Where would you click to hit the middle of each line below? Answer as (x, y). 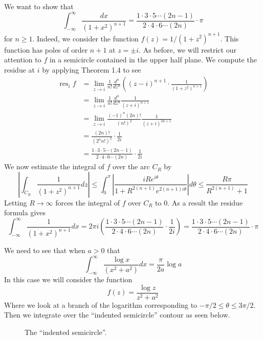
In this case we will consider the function (68, 279)
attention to (23, 60)
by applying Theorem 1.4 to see (92, 69)
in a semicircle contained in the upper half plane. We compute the (153, 60)
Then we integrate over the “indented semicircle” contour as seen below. (117, 315)
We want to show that (39, 6)
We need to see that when (45, 250)
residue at (20, 69)
